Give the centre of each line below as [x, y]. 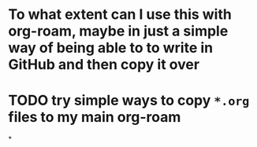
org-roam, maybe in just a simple [118, 31]
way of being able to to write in [111, 48]
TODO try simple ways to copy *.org [129, 101]
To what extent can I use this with [120, 15]
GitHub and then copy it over [104, 65]
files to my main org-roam [95, 118]
